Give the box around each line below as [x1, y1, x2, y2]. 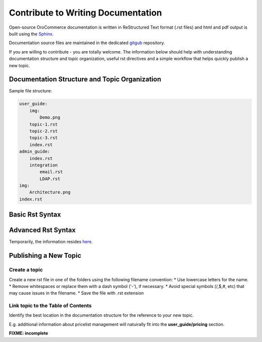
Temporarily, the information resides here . [9, 239, 93, 245]
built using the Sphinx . [9, 31, 54, 36]
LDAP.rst [39, 176, 61, 181]
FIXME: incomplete [9, 330, 49, 336]
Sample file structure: [9, 88, 52, 94]
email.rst [39, 169, 63, 175]
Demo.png [39, 115, 61, 120]
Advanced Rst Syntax [9, 226, 76, 234]
